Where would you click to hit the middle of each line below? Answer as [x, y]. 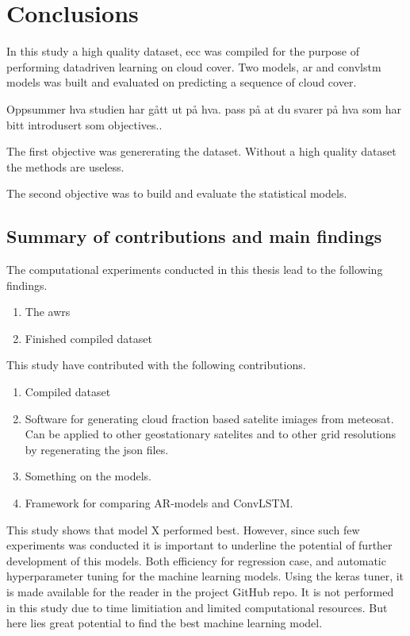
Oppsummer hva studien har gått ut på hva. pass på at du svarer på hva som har [204, 108]
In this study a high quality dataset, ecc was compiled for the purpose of [183, 51]
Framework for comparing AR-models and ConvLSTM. [159, 503]
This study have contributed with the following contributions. [156, 365]
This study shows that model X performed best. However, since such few [183, 529]
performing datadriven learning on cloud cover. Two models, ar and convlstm [194, 66]
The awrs [48, 312]
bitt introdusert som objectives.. [84, 124]
